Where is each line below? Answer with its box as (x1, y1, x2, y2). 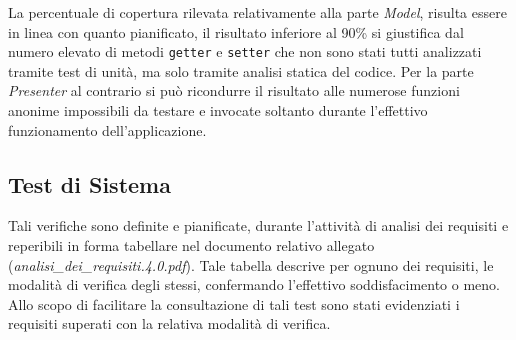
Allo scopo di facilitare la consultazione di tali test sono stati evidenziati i (8, 293, 460, 314)
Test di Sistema (8, 168, 171, 199)
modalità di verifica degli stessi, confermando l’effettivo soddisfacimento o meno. (8, 274, 500, 295)
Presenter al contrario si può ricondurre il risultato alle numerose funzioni (8, 80, 460, 101)
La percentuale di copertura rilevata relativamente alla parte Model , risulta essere (8, 2, 507, 22)
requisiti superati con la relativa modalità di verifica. (8, 313, 331, 334)
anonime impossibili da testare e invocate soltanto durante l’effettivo (8, 100, 428, 121)
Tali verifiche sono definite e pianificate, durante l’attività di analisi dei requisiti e (8, 215, 509, 236)
